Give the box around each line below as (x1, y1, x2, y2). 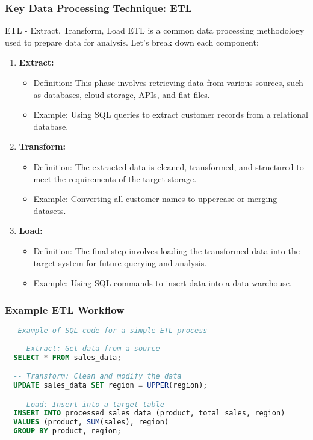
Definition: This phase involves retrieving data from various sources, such (33, 76, 303, 88)
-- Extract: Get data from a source (13, 344, 160, 353)
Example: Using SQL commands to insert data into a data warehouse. (33, 277, 292, 289)
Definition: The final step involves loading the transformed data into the (33, 244, 300, 257)
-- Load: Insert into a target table (13, 400, 164, 409)
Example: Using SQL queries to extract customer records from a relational (33, 108, 308, 121)
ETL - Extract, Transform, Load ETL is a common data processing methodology (5, 24, 305, 37)
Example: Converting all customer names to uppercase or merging (33, 192, 277, 205)
